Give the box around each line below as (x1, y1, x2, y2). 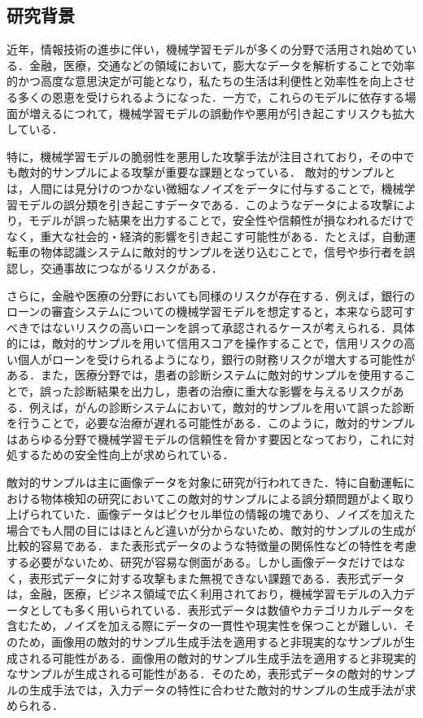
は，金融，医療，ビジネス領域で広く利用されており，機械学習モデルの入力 (7, 585, 404, 602)
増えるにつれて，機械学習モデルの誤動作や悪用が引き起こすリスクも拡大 (28, 104, 415, 121)
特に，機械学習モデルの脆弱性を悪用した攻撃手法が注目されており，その (7, 147, 392, 164)
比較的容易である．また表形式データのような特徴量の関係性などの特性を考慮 (7, 537, 416, 554)
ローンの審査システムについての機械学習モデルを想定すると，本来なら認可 (7, 303, 403, 320)
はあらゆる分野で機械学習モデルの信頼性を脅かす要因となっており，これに (7, 430, 403, 447)
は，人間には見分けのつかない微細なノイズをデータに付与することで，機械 (7, 179, 404, 196)
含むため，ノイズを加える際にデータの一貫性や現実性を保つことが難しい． (7, 617, 404, 634)
